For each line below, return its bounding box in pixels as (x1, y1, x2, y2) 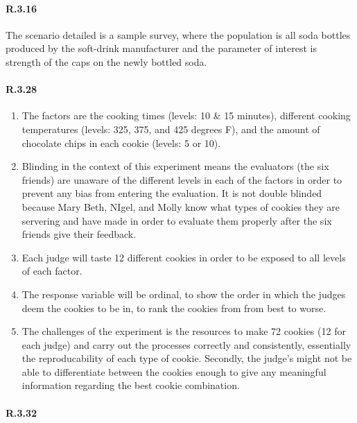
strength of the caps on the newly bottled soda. (6, 54, 207, 69)
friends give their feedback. (21, 227, 137, 241)
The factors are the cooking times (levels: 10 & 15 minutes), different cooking (21, 108, 351, 123)
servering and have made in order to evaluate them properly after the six (21, 213, 332, 227)
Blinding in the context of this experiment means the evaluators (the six (21, 159, 329, 173)
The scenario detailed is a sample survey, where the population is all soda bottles (6, 27, 351, 42)
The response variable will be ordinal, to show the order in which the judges (21, 286, 346, 301)
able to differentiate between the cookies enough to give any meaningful (21, 364, 326, 379)
